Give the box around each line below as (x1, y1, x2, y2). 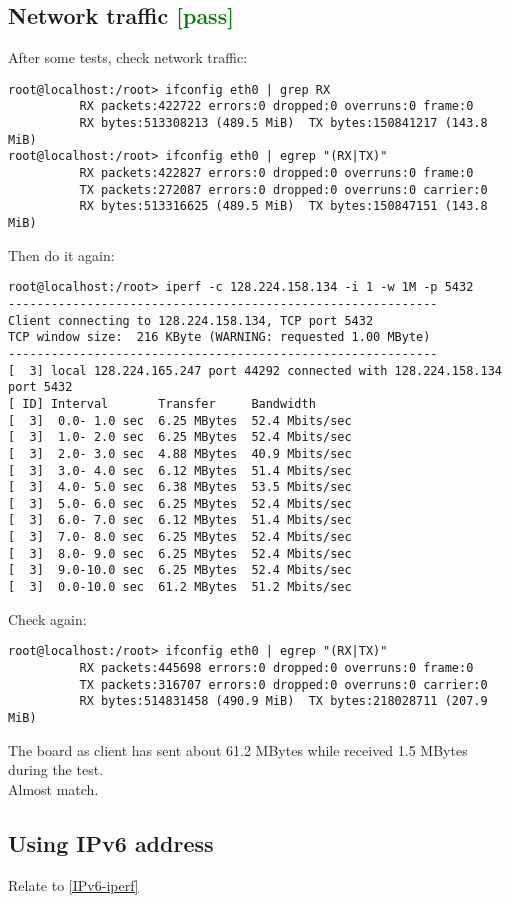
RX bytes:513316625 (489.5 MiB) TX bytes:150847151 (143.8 (79, 199, 488, 214)
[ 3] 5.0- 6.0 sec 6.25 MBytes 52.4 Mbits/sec (8, 496, 352, 511)
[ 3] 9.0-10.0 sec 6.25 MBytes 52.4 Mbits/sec (8, 563, 352, 578)
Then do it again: (8, 244, 115, 265)
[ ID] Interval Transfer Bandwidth (8, 396, 316, 411)
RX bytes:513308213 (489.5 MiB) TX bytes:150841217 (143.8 (79, 116, 488, 131)
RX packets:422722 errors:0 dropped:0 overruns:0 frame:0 (79, 99, 474, 114)
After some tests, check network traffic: (8, 47, 248, 68)
